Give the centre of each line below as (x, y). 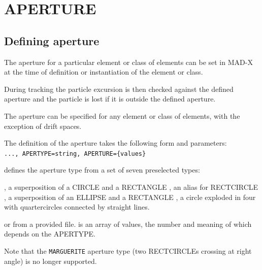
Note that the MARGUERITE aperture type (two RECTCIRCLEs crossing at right (128, 250)
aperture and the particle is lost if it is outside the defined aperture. (110, 99)
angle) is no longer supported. (51, 261)
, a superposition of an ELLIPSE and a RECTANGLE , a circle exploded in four (130, 197)
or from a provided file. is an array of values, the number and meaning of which (128, 224)
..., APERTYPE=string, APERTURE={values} (75, 154)
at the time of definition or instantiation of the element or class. (104, 72)
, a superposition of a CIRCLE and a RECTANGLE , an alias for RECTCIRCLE (131, 187)
